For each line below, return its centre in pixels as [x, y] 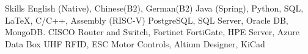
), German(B [161, 8]
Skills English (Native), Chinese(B [69, 8]
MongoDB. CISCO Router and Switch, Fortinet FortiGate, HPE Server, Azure [152, 32]
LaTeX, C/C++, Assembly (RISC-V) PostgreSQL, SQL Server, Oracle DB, [147, 20]
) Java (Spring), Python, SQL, [246, 8]
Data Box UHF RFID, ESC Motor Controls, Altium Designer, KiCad [135, 43]
